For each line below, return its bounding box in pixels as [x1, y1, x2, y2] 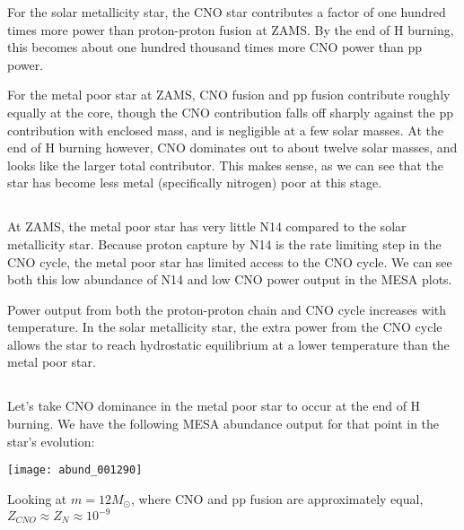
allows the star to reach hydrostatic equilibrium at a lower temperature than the [7, 335, 450, 353]
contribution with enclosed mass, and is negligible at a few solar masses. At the [7, 120, 443, 139]
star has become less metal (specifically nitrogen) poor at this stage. [7, 173, 382, 192]
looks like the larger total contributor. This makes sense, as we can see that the [7, 155, 443, 174]
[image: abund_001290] [7, 464, 143, 477]
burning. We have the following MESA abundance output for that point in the [7, 414, 440, 433]
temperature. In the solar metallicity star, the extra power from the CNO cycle [7, 317, 442, 336]
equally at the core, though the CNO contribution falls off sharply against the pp [7, 102, 453, 121]
